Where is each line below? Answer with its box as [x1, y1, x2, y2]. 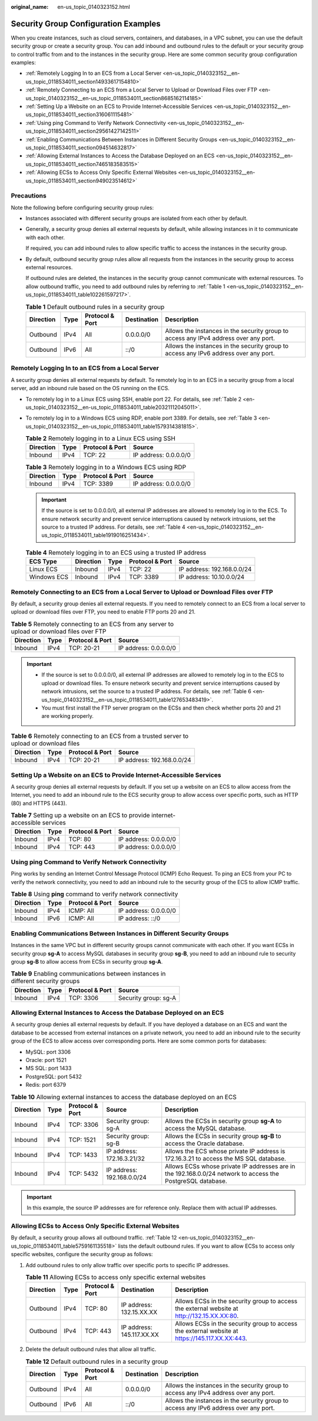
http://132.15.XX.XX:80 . [174, 1312, 239, 1320]
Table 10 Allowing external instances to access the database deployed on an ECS [11, 1093, 237, 1101]
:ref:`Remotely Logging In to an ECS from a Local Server [25, 70, 162, 77]
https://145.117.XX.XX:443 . [174, 1334, 247, 1343]
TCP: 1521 [68, 1135, 96, 1143]
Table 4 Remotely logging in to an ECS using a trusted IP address [25, 548, 206, 556]
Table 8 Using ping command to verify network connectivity [11, 890, 178, 898]
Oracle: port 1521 [25, 1056, 67, 1063]
